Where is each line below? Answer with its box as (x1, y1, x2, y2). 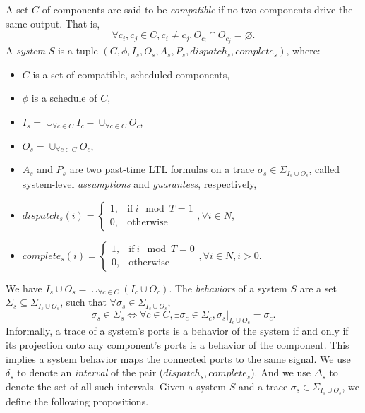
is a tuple (57, 43, 98, 58)
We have (6, 280, 42, 295)
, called (309, 162, 340, 176)
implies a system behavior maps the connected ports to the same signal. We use (6, 351, 351, 366)
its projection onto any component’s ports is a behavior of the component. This (6, 337, 349, 352)
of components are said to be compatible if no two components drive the (42, 2, 353, 16)
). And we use (251, 365, 311, 380)
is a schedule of (31, 90, 97, 105)
